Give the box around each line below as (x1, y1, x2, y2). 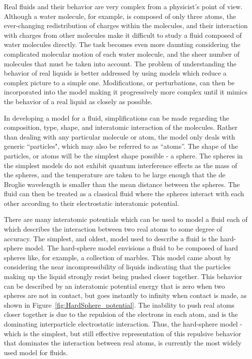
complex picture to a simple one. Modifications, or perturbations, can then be (4, 77, 235, 87)
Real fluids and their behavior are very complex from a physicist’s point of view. (4, 1, 243, 11)
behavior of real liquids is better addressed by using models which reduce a (4, 68, 227, 78)
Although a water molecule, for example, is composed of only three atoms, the (4, 11, 236, 21)
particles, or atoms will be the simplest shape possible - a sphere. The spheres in (4, 150, 243, 160)
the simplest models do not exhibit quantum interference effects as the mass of (4, 160, 237, 170)
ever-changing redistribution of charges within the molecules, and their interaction (4, 20, 248, 31)
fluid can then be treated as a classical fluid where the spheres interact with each (4, 188, 244, 199)
